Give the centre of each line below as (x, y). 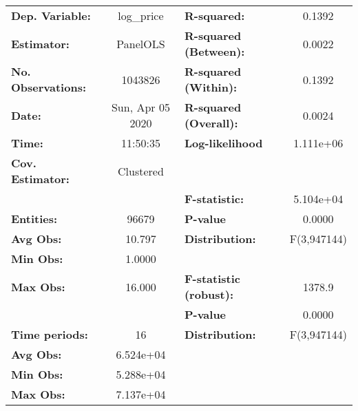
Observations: (49, 87)
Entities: (34, 219)
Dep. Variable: (51, 15)
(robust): (209, 294)
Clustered (141, 171)
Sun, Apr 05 (140, 107)
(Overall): (211, 123)
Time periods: (50, 334)
